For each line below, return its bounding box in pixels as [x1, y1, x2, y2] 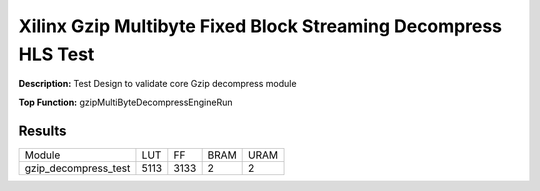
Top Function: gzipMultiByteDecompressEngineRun [18, 96, 233, 108]
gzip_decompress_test [24, 161, 131, 175]
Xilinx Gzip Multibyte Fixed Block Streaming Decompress [18, 15, 503, 37]
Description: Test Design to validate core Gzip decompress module [18, 78, 297, 90]
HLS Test [18, 43, 95, 65]
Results [18, 122, 67, 139]
